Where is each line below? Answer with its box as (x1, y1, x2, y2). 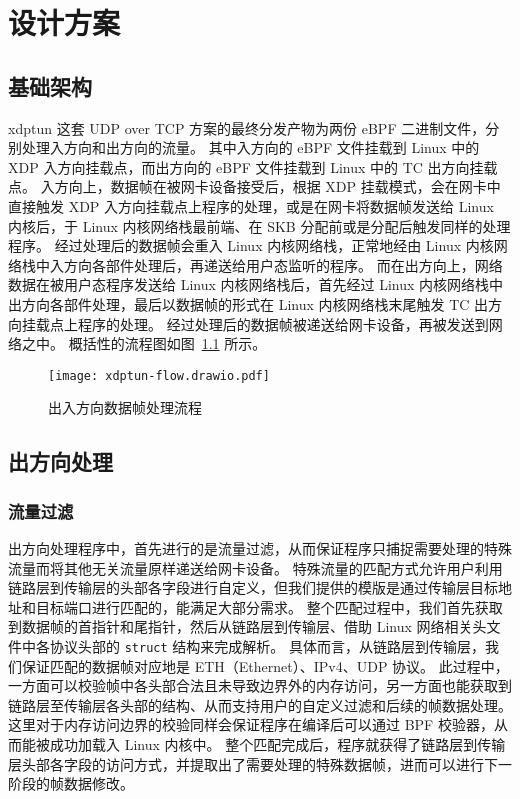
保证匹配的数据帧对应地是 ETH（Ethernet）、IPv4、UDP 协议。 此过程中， (21, 655, 509, 676)
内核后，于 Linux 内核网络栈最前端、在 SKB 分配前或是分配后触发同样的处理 (8, 215, 511, 236)
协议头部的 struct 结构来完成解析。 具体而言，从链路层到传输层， (49, 635, 485, 656)
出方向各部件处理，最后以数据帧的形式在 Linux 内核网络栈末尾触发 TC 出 (8, 293, 489, 314)
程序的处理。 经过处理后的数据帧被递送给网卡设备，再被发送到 (77, 313, 489, 334)
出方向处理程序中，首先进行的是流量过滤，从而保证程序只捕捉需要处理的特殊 (8, 537, 512, 558)
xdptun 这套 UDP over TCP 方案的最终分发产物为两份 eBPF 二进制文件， (8, 117, 486, 138)
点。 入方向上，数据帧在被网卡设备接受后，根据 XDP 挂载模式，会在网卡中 (8, 176, 501, 197)
